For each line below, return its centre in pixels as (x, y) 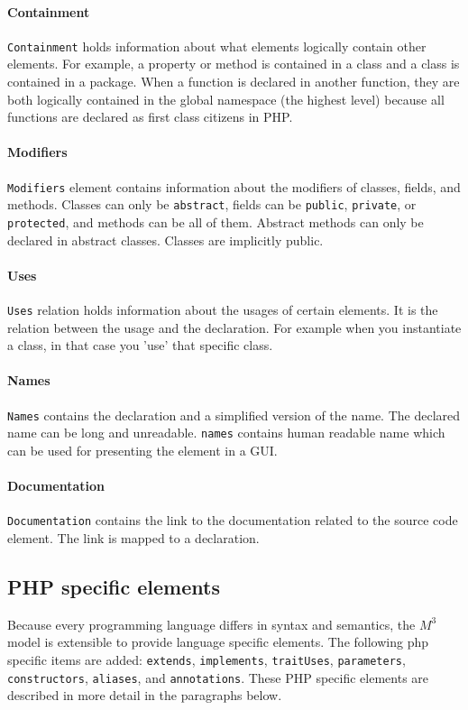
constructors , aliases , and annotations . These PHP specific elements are (218, 677)
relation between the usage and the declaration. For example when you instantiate (234, 327)
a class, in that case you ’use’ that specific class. (140, 345)
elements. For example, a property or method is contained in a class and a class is (234, 64)
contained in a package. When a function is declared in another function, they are (234, 82)
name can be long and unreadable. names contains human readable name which (226, 433)
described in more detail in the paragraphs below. (145, 695)
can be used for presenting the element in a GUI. (142, 450)
